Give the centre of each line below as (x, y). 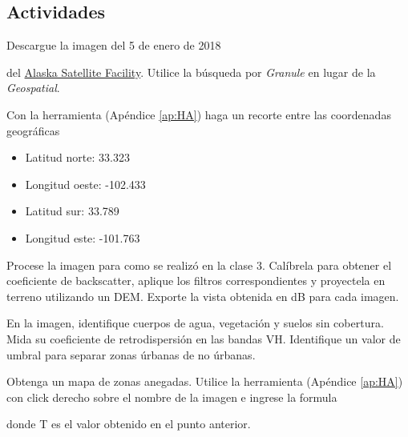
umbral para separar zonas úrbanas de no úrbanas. (131, 354)
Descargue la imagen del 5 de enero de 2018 (114, 45)
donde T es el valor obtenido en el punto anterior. (129, 424)
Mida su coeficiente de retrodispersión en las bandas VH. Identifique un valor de (204, 338)
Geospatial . (33, 88)
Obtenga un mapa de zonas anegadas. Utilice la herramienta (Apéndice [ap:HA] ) (205, 381)
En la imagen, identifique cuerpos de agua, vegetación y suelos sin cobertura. (195, 323)
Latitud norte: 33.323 (77, 157)
